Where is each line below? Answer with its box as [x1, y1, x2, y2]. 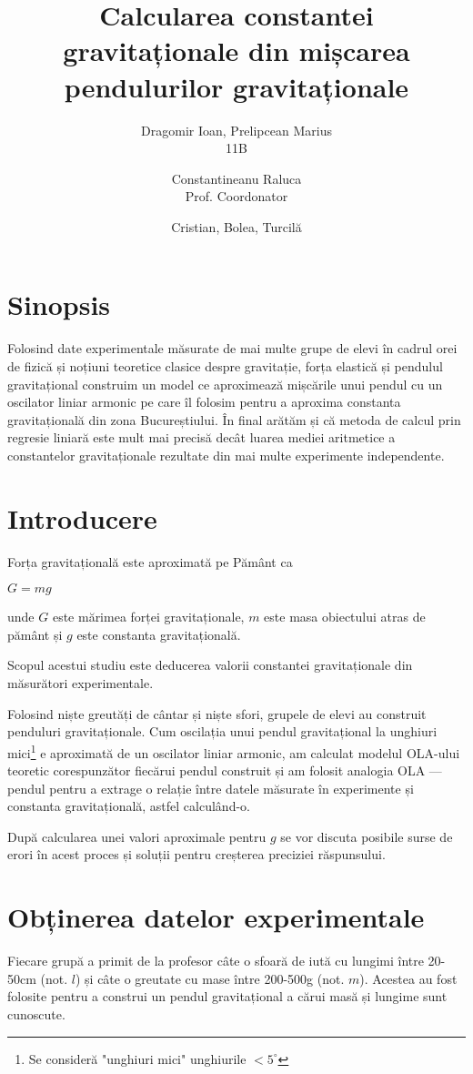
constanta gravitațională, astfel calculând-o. [7, 796, 250, 816]
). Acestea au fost [359, 968, 458, 988]
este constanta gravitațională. [76, 624, 241, 643]
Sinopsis [7, 286, 111, 323]
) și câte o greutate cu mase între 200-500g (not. [75, 968, 345, 988]
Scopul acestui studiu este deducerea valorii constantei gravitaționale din [7, 655, 413, 674]
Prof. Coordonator [185, 187, 288, 206]
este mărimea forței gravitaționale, [52, 607, 245, 626]
